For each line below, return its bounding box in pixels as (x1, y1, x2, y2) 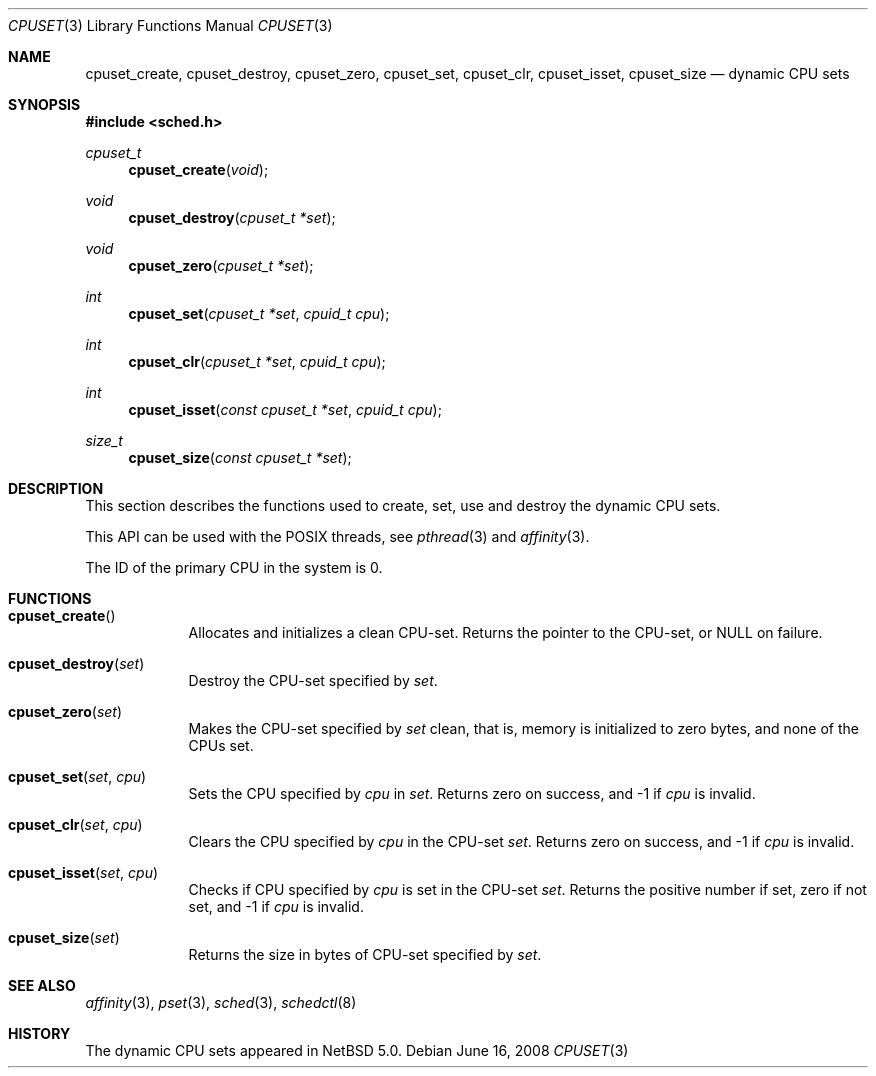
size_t (85, 432, 123, 449)
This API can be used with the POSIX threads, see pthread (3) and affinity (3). (85, 528, 590, 545)
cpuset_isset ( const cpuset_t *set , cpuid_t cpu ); (128, 401, 442, 418)
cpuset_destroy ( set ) (8, 655, 145, 672)
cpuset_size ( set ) (8, 929, 120, 946)
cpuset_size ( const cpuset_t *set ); (128, 449, 352, 466)
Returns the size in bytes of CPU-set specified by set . (188, 946, 542, 963)
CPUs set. (188, 737, 254, 754)
